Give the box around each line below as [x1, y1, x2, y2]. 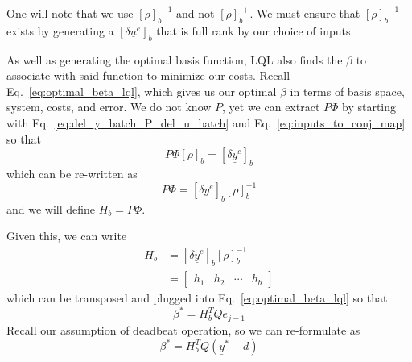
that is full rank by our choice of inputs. [156, 22, 354, 39]
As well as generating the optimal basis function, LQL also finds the [6, 51, 343, 68]
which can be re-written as [6, 164, 138, 181]
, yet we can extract [222, 98, 320, 115]
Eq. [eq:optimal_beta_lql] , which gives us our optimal [6, 82, 277, 99]
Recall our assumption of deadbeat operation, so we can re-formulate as [6, 321, 360, 338]
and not [176, 5, 215, 21]
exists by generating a [6, 22, 114, 39]
